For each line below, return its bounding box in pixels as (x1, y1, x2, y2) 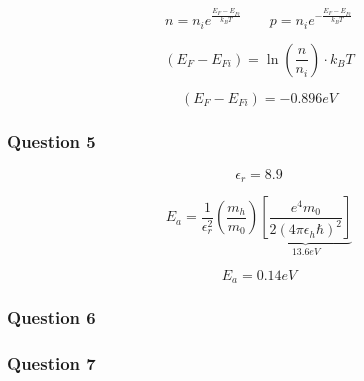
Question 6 (7, 305, 96, 330)
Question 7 (7, 350, 96, 375)
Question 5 (7, 128, 96, 153)
